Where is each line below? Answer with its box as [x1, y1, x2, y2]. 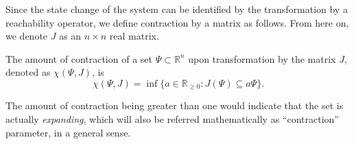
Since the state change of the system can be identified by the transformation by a [5, 2, 348, 16]
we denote [5, 29, 48, 43]
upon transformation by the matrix [188, 51, 336, 66]
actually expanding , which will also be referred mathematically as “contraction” [5, 112, 339, 126]
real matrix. [109, 29, 159, 43]
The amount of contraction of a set [5, 51, 152, 66]
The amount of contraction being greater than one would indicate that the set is [5, 98, 344, 113]
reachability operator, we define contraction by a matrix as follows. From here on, [5, 15, 349, 29]
